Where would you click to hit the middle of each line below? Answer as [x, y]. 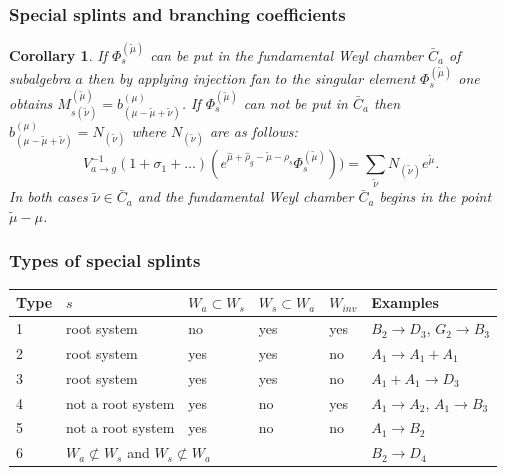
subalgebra [40, 78]
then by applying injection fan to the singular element [251, 78]
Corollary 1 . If [58, 55]
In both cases [48, 196]
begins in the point [435, 196]
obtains [31, 102]
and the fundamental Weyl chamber [245, 196]
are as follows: [253, 131]
